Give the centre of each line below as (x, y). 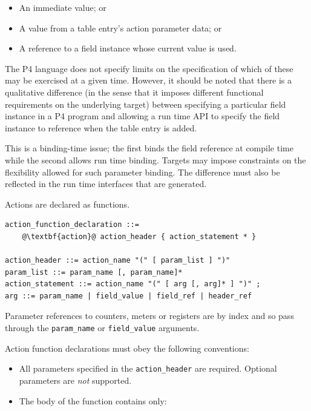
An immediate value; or (63, 7)
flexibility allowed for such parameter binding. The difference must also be (142, 172)
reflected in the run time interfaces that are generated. (106, 184)
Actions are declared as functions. (67, 204)
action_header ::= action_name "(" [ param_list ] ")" (118, 261)
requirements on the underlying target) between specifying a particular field (146, 104)
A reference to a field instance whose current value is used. (128, 48)
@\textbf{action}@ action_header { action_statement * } (139, 236)
